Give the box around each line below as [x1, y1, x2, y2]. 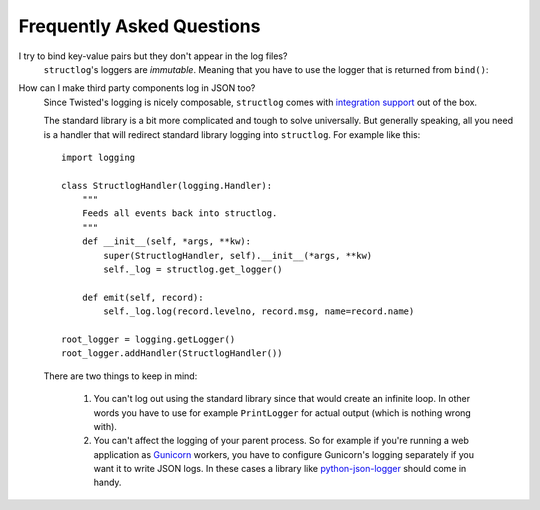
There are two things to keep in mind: [43, 370, 198, 382]
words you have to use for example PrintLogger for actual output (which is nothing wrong [93, 406, 472, 419]
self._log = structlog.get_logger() [103, 264, 284, 275]
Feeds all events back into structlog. [81, 208, 278, 219]
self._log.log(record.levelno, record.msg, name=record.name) [103, 306, 415, 317]
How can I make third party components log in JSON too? [18, 82, 256, 94]
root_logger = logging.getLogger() [61, 333, 236, 345]
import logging [61, 151, 136, 163]
